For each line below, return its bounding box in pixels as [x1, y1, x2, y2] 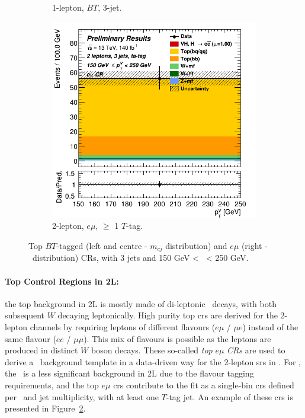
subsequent [5, 309, 45, 321]
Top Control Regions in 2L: [5, 275, 119, 287]
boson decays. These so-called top [91, 344, 213, 356]
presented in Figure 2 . [5, 402, 86, 414]
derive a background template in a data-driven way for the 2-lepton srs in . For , [5, 355, 301, 368]
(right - [241, 239, 268, 251]
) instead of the [242, 320, 298, 333]
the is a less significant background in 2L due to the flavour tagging [5, 367, 254, 379]
